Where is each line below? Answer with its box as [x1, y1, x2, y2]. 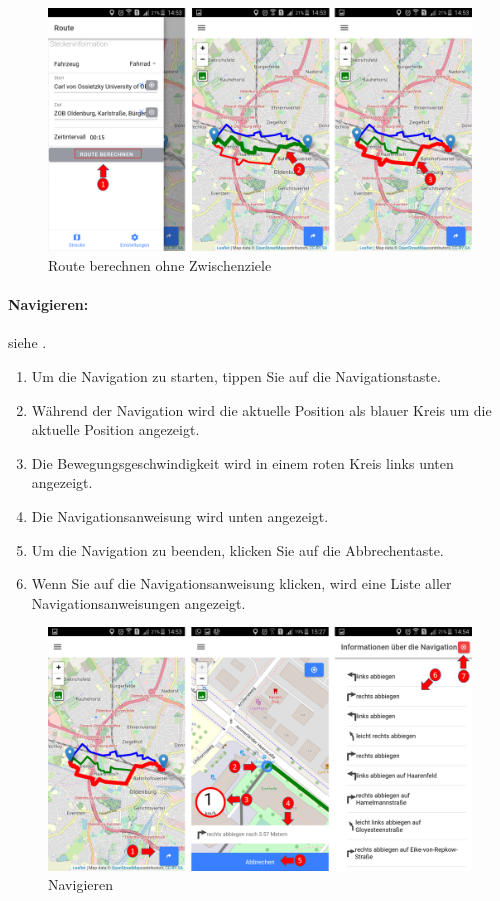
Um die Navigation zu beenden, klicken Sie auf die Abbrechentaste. [31, 539, 444, 560]
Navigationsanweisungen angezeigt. [31, 592, 246, 613]
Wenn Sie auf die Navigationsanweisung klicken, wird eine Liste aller [31, 573, 452, 594]
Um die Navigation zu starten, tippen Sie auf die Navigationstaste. [31, 366, 441, 387]
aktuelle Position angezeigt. [31, 419, 200, 440]
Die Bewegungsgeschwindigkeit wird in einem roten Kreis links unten [31, 452, 454, 473]
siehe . [8, 332, 47, 353]
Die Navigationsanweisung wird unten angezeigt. [31, 506, 329, 527]
